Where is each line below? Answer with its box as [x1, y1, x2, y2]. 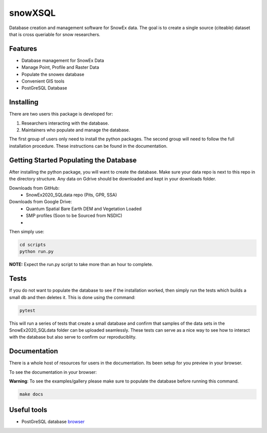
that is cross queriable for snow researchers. [9, 31, 101, 37]
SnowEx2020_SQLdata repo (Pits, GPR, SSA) [26, 192, 117, 198]
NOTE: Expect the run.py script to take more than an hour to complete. [9, 261, 153, 267]
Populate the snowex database [21, 71, 85, 77]
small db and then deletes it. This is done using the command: [9, 294, 135, 300]
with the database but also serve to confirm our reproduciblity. [9, 334, 137, 340]
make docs [19, 391, 44, 397]
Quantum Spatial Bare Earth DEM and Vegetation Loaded [26, 206, 142, 212]
